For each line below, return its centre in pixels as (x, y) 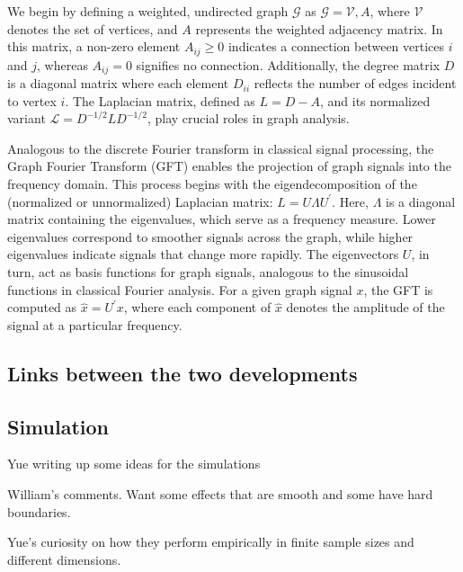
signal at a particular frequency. (95, 324)
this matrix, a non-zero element (94, 46)
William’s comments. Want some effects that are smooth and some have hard (220, 493)
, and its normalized (375, 100)
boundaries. (39, 511)
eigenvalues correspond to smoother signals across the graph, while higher (210, 236)
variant (27, 118)
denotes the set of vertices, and (93, 28)
